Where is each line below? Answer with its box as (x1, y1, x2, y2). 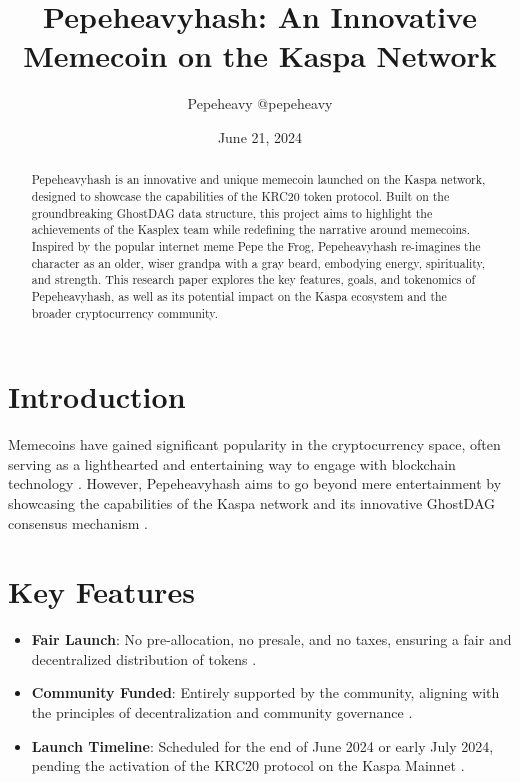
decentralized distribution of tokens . (31, 648, 257, 669)
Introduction (8, 376, 186, 417)
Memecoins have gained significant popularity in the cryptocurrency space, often (8, 434, 501, 455)
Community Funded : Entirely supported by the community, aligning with (31, 682, 500, 703)
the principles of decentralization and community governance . (31, 702, 413, 723)
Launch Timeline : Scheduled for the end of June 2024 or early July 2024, (31, 735, 494, 756)
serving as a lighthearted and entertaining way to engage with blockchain (8, 453, 456, 474)
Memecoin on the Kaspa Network (23, 35, 497, 76)
